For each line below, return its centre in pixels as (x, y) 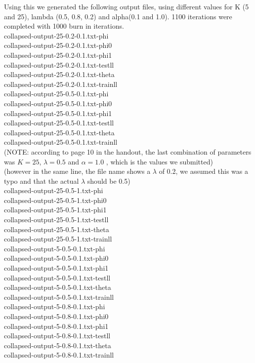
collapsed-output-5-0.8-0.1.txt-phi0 (56, 316)
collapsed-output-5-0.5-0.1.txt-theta (58, 287)
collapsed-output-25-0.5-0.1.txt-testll (59, 123)
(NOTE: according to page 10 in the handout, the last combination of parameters (128, 151)
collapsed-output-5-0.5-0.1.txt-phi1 (56, 268)
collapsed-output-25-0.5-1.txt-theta (57, 229)
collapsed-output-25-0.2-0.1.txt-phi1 (58, 55)
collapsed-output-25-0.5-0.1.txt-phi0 (58, 103)
